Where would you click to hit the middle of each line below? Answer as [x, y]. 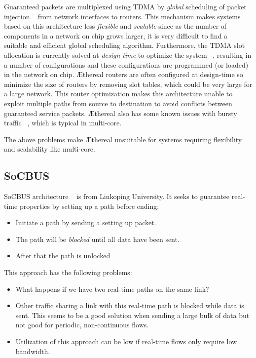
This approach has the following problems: [68, 272]
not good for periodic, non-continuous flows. [82, 325]
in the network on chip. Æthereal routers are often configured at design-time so [124, 74]
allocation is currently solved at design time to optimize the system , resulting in [128, 55]
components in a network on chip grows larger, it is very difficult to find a [116, 35]
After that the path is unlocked [63, 256]
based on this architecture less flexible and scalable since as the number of [115, 26]
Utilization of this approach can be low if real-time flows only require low [126, 341]
